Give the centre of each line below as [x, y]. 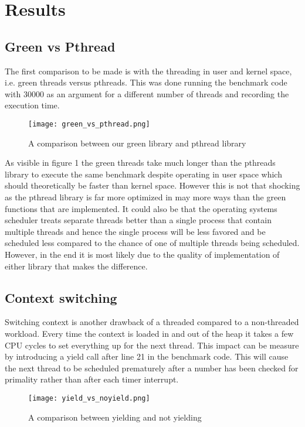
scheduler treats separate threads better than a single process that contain [138, 220]
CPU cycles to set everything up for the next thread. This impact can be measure [152, 345]
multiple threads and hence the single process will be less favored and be [135, 231]
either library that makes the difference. [76, 266]
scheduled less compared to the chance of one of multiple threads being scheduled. [152, 243]
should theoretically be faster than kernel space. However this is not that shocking [152, 185]
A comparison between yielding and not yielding [115, 417]
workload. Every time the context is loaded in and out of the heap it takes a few [149, 333]
